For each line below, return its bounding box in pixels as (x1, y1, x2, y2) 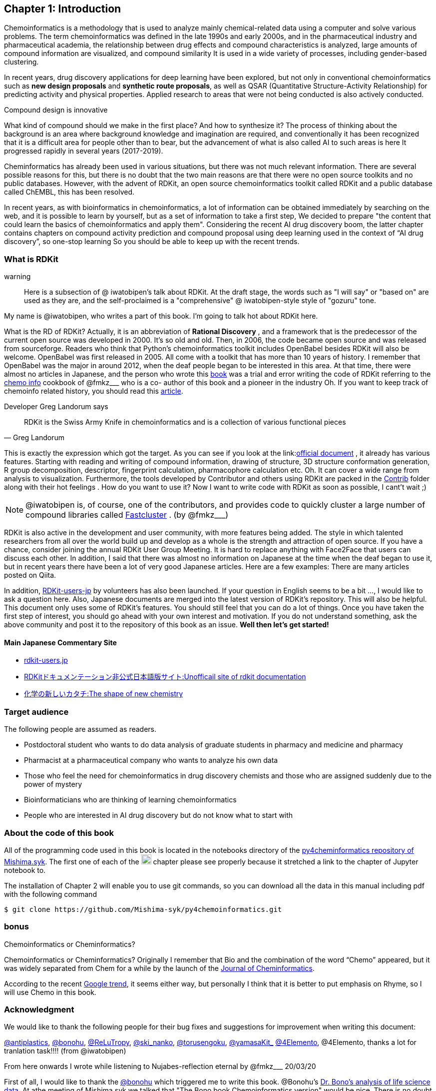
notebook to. (4, 865, 46, 874)
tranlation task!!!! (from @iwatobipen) (4, 1046, 126, 1055)
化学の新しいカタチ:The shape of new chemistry (24, 689, 183, 698)
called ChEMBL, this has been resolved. (4, 188, 135, 197)
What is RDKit (4, 254, 58, 264)
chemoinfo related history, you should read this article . (4, 387, 183, 396)
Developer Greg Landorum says (4, 402, 108, 411)
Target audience (4, 706, 69, 717)
